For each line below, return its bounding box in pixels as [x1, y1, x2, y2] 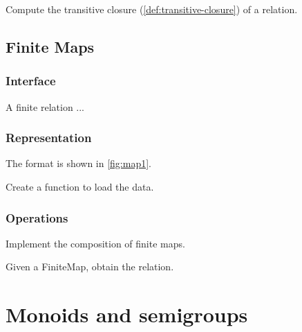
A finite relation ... [6, 99, 85, 114]
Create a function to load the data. [6, 180, 154, 193]
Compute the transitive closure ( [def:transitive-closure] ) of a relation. [6, 2, 298, 16]
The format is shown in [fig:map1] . [6, 156, 151, 171]
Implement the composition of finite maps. [6, 236, 185, 250]
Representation [6, 129, 92, 146]
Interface [6, 72, 56, 89]
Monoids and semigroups [6, 300, 248, 329]
